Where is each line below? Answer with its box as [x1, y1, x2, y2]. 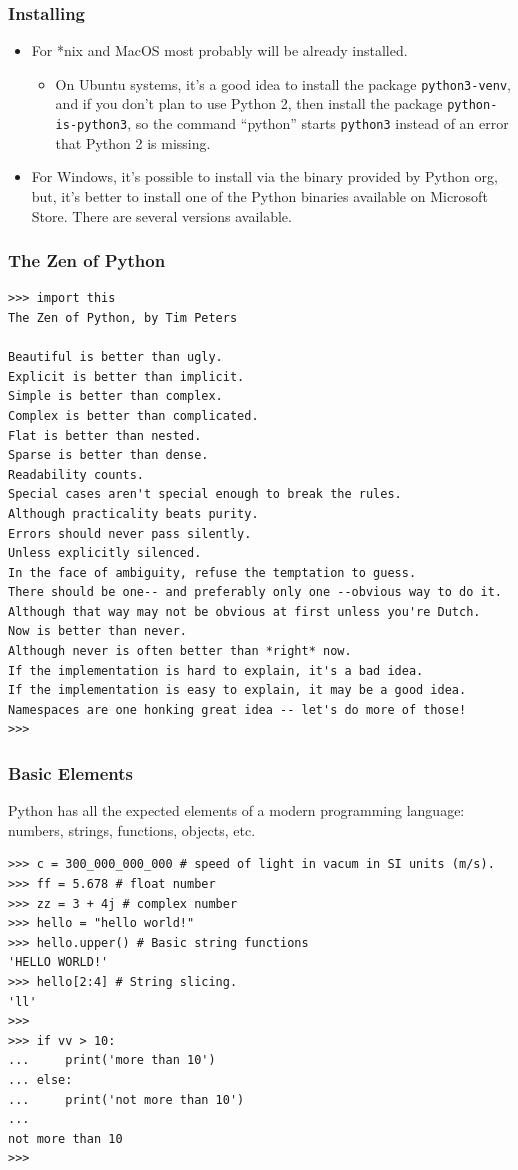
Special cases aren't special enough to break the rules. [8, 487, 402, 502]
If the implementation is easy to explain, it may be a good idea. [8, 683, 467, 698]
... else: [8, 1072, 73, 1087]
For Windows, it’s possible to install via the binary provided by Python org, [31, 166, 498, 187]
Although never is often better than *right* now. [8, 644, 352, 659]
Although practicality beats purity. [8, 506, 259, 521]
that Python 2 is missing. [55, 132, 211, 153]
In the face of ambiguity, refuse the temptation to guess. [8, 565, 417, 580]
